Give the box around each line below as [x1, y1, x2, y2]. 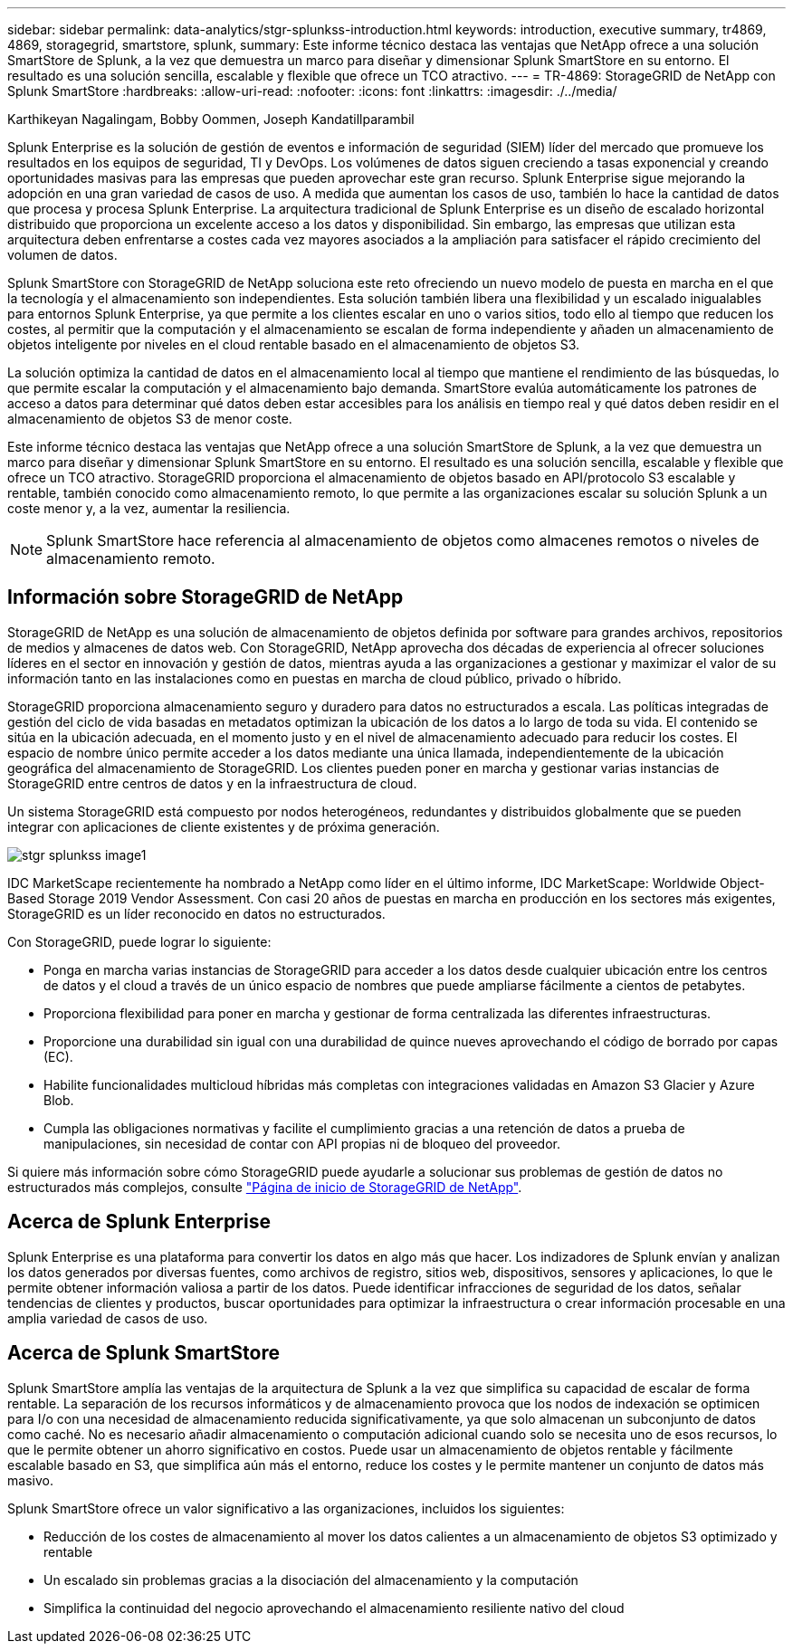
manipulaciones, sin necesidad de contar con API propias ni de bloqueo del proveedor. [43, 1135, 560, 1151]
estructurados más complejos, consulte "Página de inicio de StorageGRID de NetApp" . [7, 1179, 522, 1195]
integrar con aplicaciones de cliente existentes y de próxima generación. [7, 818, 440, 835]
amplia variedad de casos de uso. [7, 1310, 208, 1326]
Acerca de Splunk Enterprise [7, 1210, 271, 1234]
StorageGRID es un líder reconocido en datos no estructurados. [7, 905, 386, 921]
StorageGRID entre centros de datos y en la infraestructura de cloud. [7, 775, 417, 791]
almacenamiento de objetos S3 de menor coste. [7, 411, 292, 426]
